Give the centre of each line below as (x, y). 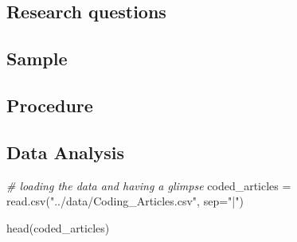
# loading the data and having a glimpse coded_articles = (149, 185)
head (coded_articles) (58, 227)
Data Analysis (66, 152)
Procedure (50, 105)
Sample (37, 59)
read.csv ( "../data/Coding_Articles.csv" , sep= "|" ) (125, 201)
